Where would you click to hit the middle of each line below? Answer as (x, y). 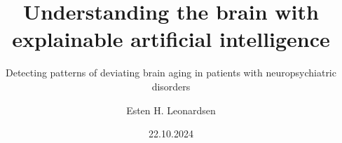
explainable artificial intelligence (171, 39)
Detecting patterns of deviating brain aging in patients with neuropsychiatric (171, 73)
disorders (171, 86)
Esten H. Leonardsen (171, 110)
